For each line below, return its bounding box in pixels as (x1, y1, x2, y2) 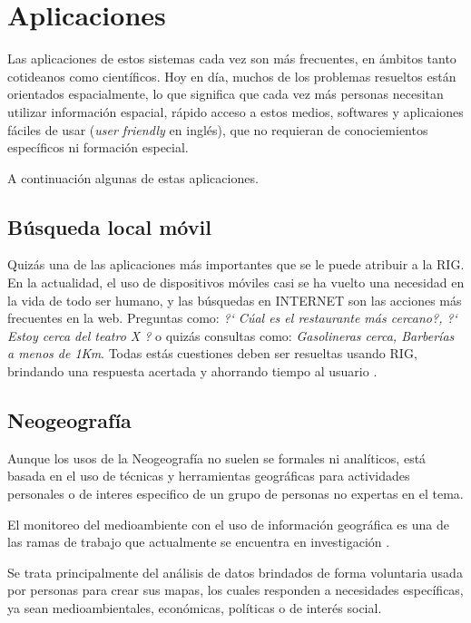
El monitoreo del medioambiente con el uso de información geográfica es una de (7, 514, 449, 533)
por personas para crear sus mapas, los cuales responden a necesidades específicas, (7, 580, 464, 599)
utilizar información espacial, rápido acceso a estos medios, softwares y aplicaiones (7, 102, 464, 121)
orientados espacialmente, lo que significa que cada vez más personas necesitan (7, 84, 444, 103)
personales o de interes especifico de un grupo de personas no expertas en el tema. (7, 484, 464, 503)
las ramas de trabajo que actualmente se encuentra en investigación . (7, 532, 390, 551)
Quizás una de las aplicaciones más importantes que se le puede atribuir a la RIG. (7, 255, 465, 274)
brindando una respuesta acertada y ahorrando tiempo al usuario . (7, 362, 378, 381)
